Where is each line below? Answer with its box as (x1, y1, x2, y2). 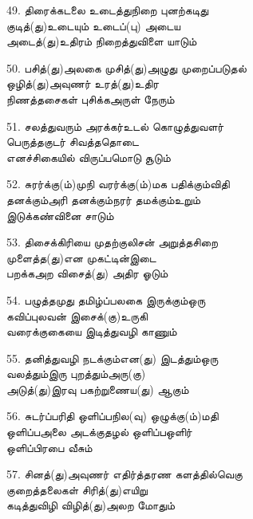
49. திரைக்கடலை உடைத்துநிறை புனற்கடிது (6, 2, 209, 18)
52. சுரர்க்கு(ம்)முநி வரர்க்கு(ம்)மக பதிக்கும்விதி (6, 175, 230, 192)
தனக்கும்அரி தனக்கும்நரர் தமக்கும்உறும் (6, 191, 200, 207)
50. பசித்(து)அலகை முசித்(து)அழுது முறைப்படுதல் (6, 59, 247, 76)
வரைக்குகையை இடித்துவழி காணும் (6, 323, 177, 340)
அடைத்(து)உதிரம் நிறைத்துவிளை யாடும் (6, 33, 197, 49)
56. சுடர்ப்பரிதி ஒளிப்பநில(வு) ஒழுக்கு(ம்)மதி (6, 407, 219, 424)
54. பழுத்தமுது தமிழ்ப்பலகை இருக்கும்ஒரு (6, 291, 206, 308)
